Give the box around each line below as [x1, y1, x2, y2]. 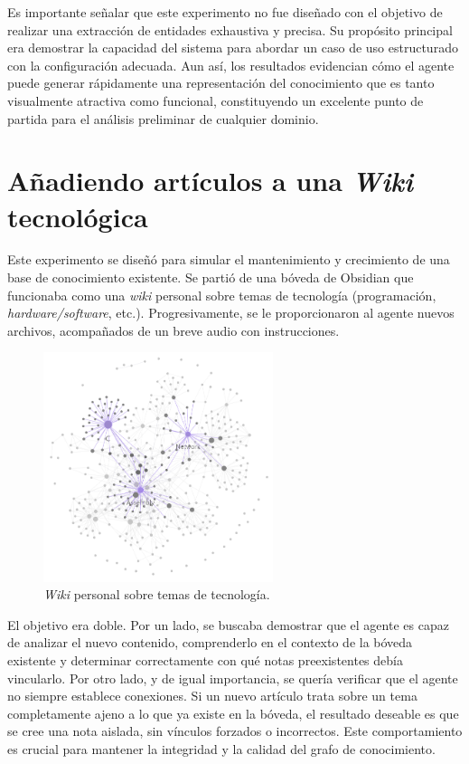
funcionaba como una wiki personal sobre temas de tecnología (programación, [7, 285, 436, 304]
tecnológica [7, 197, 148, 234]
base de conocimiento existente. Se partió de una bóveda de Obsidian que [7, 268, 414, 287]
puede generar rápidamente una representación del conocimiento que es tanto [7, 73, 435, 92]
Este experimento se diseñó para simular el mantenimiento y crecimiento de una [7, 250, 450, 269]
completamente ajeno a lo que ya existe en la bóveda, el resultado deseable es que [7, 703, 459, 722]
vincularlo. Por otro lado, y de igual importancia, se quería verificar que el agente [7, 668, 458, 687]
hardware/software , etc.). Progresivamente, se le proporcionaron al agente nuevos [7, 303, 455, 322]
